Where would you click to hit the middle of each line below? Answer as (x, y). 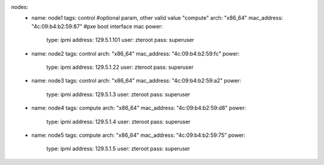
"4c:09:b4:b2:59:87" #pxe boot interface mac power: (97, 26)
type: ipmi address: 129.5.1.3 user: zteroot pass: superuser (118, 94)
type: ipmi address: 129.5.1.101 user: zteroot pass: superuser (120, 40)
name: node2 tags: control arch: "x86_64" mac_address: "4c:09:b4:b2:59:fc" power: (136, 53)
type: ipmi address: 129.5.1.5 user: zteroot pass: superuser (118, 149)
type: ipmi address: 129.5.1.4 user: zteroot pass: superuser (118, 121)
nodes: (19, 7)
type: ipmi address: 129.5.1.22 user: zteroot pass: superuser (120, 67)
